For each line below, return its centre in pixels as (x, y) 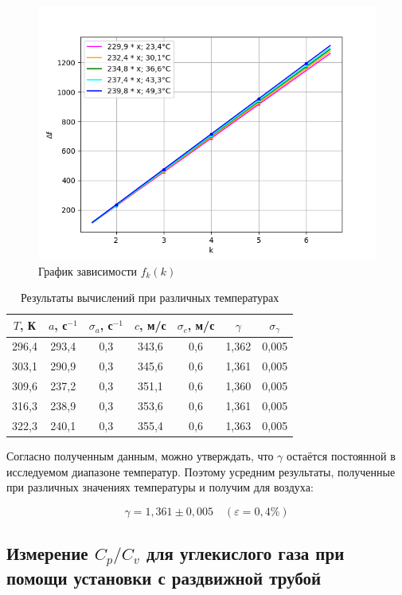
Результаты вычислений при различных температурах (150, 297)
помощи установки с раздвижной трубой (164, 578)
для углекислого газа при (246, 553)
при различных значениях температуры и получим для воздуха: (160, 487)
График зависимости (88, 270)
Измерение (47, 553)
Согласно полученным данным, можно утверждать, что (140, 455)
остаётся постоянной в (341, 455)
